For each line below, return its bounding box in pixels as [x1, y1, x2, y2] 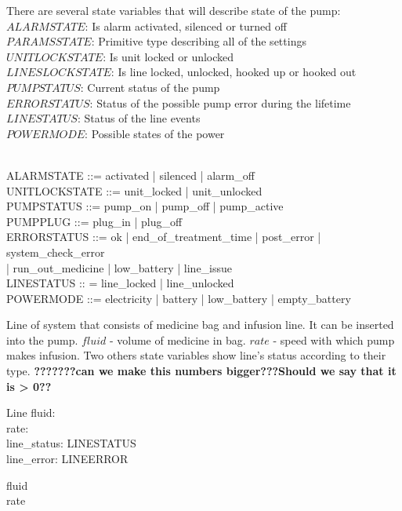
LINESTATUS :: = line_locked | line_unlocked [6, 275, 234, 291]
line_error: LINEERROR [6, 451, 129, 467]
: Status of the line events [77, 110, 201, 126]
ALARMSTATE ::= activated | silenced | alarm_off [6, 166, 255, 183]
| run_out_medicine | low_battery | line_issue [6, 259, 233, 276]
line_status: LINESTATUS [6, 435, 136, 451]
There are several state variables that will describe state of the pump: [6, 2, 341, 18]
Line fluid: [6, 404, 56, 421]
